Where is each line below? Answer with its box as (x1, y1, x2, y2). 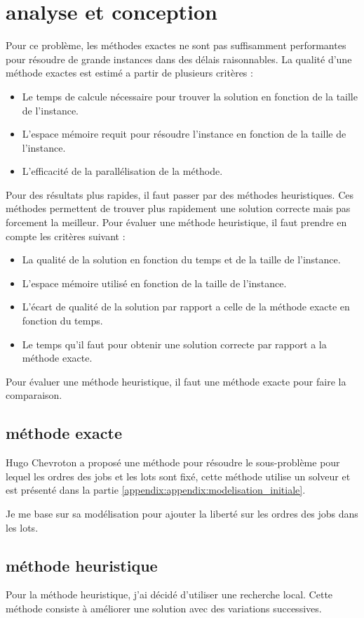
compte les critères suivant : (6, 228, 126, 243)
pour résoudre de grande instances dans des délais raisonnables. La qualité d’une (6, 51, 352, 66)
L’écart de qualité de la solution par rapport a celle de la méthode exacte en (22, 299, 350, 314)
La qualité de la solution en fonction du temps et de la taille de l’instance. (22, 252, 341, 267)
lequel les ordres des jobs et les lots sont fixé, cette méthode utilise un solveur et (6, 468, 351, 483)
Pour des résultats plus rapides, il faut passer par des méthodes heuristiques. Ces (6, 187, 354, 202)
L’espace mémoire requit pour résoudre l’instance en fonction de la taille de (22, 126, 346, 141)
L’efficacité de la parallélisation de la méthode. (22, 164, 223, 178)
